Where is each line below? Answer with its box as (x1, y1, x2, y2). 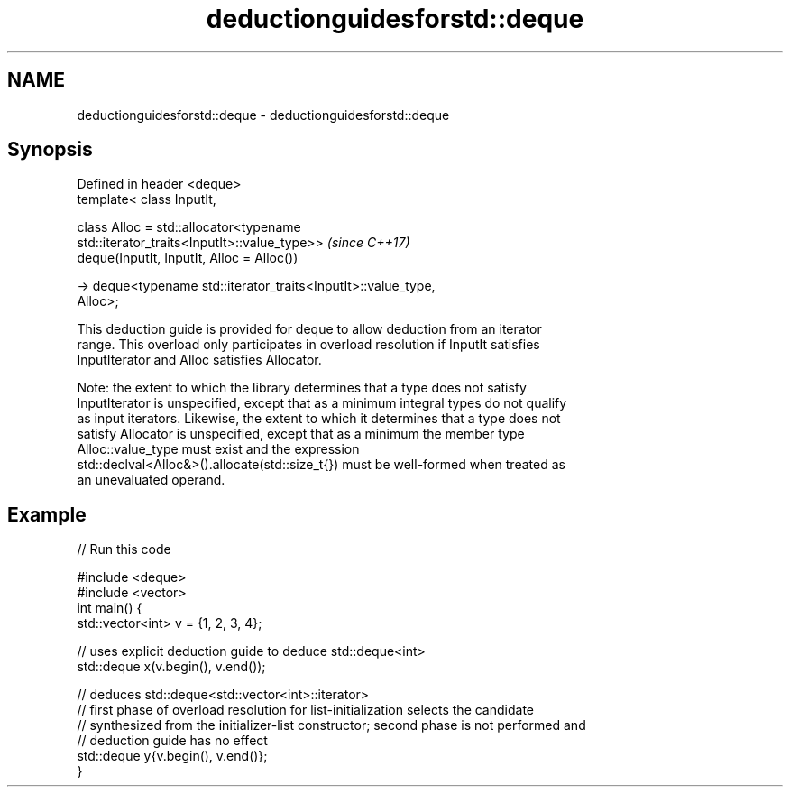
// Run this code (77, 541, 171, 558)
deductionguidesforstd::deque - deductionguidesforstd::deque (77, 106, 450, 123)
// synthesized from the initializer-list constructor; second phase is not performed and (77, 717, 586, 734)
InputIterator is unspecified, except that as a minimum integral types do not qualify (77, 395, 567, 411)
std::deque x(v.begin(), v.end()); (77, 659, 266, 675)
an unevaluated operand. (77, 472, 225, 488)
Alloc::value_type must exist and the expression (77, 441, 360, 457)
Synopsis (7, 138, 93, 162)
